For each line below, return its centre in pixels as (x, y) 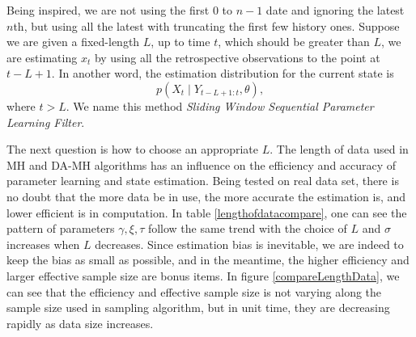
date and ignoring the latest (335, 10)
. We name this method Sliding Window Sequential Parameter (220, 105)
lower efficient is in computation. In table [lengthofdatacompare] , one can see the (207, 212)
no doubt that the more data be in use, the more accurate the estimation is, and (206, 196)
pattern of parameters (61, 228)
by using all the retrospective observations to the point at (237, 57)
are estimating (42, 57)
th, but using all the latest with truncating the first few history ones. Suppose (206, 25)
